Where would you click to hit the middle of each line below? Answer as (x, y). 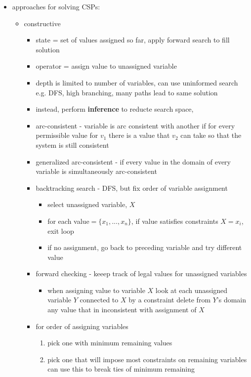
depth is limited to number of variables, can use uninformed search (137, 82)
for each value (68, 221)
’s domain (231, 300)
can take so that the (211, 135)
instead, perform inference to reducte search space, (115, 109)
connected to (99, 300)
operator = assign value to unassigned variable (106, 66)
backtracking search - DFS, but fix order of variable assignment (132, 188)
